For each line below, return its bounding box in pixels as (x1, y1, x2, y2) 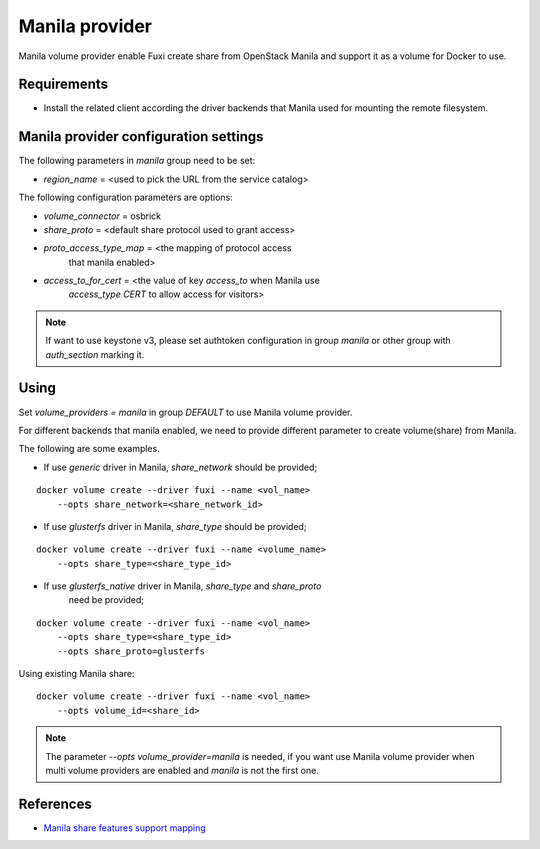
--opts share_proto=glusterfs (56, 645, 205, 657)
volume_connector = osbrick (43, 210, 162, 222)
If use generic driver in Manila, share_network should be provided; (43, 461, 318, 473)
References (18, 795, 92, 812)
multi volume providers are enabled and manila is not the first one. (45, 764, 319, 776)
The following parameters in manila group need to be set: (18, 155, 256, 167)
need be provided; (68, 594, 145, 606)
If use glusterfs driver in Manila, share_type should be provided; (43, 520, 307, 532)
